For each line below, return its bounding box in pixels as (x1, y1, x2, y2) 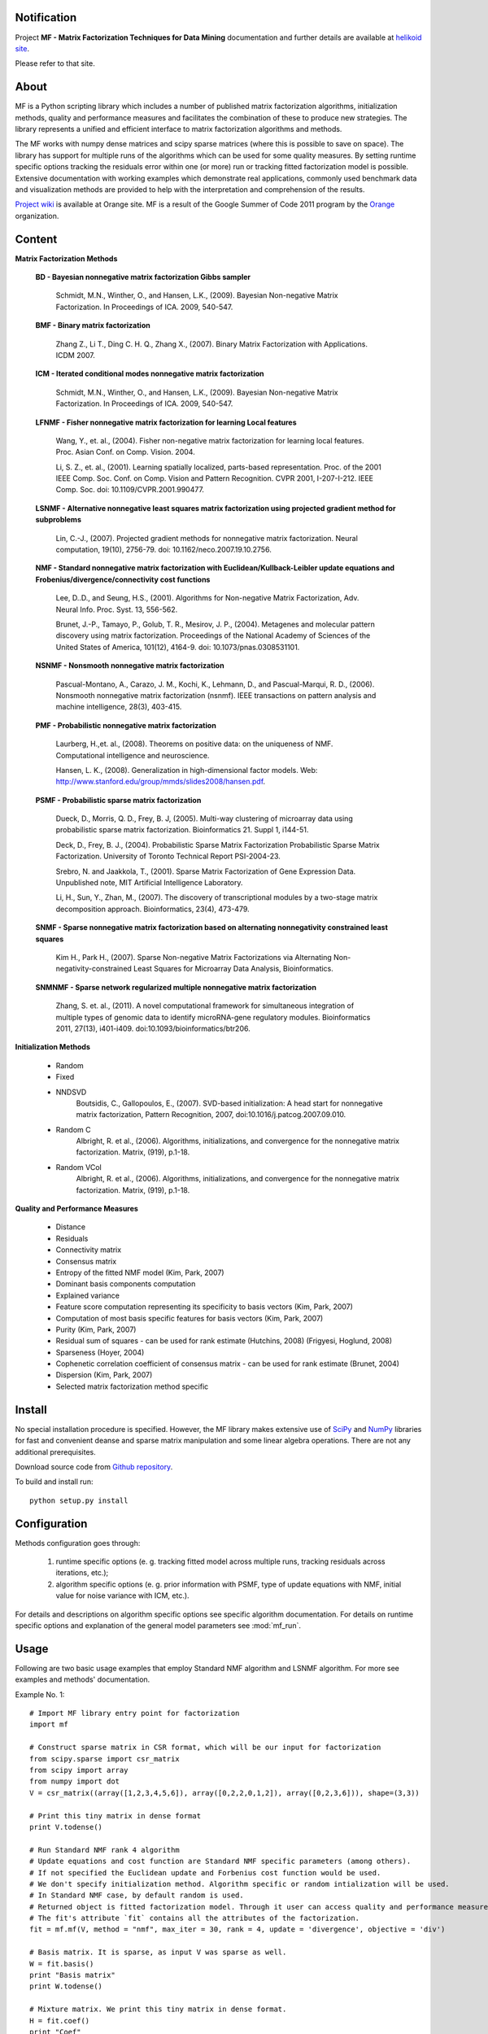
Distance (55, 1222, 85, 1232)
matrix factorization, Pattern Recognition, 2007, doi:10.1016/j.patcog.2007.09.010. (76, 1110, 346, 1120)
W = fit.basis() (29, 1959, 94, 1968)
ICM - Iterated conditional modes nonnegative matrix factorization (35, 369, 264, 378)
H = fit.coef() (29, 2016, 90, 2025)
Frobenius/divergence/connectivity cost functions (35, 574, 211, 584)
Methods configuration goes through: (15, 1538, 141, 1547)
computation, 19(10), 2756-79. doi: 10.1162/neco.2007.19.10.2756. (55, 545, 272, 555)
